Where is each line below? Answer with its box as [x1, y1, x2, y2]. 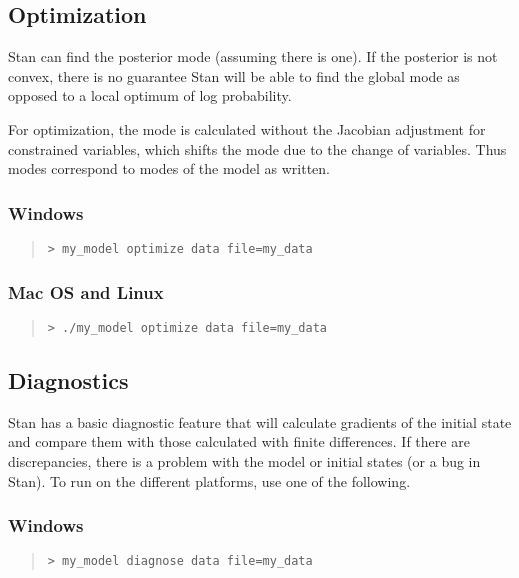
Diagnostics [8, 364, 129, 395]
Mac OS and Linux [8, 279, 164, 304]
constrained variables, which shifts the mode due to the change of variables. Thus [8, 138, 507, 159]
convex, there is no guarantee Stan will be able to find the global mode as [8, 65, 460, 86]
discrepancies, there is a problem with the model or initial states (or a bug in [8, 450, 481, 471]
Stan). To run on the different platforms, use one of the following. [8, 470, 411, 491]
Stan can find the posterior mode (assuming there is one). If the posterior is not [8, 46, 498, 67]
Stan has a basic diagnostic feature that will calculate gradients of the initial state [8, 411, 512, 432]
